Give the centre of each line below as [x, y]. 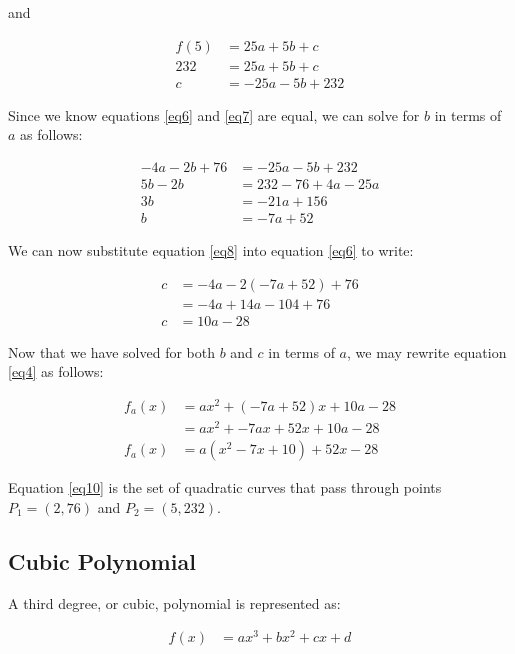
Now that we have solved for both [111, 351]
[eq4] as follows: [56, 371]
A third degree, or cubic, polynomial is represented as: [174, 602]
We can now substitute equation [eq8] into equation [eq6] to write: [211, 250]
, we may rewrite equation [426, 351]
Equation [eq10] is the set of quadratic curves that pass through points [225, 487]
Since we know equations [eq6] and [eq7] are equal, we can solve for [214, 114]
